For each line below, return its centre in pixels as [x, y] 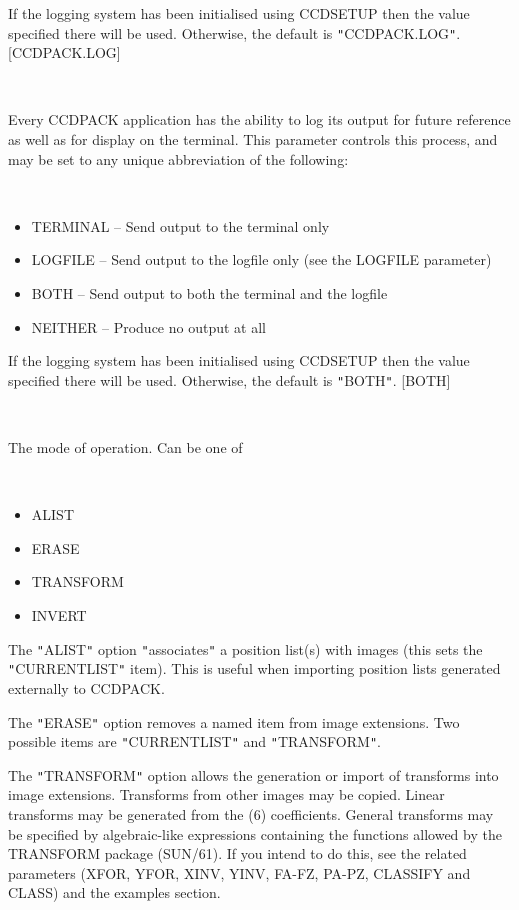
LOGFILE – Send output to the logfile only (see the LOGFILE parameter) [261, 259]
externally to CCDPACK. [86, 687]
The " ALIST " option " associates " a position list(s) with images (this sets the [245, 648]
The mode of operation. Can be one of [125, 447]
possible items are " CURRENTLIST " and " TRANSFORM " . [194, 741]
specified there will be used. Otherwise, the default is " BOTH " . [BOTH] [229, 379]
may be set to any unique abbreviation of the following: [178, 158]
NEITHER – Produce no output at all [148, 326]
